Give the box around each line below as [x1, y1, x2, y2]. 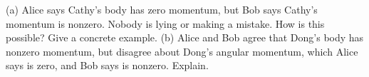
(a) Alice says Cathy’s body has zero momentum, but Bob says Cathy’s [6, 2, 318, 16]
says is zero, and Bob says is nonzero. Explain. [6, 58, 209, 73]
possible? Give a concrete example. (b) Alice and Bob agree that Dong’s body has [6, 30, 364, 45]
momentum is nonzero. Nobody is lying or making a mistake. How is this [6, 16, 325, 31]
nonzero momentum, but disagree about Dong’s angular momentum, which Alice [6, 43, 358, 58]
